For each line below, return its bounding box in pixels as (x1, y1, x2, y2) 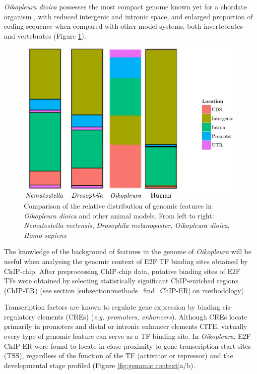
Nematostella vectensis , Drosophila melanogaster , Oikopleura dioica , (24, 220, 230, 230)
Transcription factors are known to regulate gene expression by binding (4, 302, 220, 312)
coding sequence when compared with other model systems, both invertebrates (4, 21, 243, 31)
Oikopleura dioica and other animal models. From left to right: (24, 210, 214, 220)
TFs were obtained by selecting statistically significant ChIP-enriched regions (4, 275, 238, 286)
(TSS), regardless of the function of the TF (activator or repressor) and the (4, 350, 233, 361)
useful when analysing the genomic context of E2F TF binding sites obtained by (4, 256, 248, 266)
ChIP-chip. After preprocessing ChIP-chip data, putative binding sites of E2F (4, 266, 241, 276)
